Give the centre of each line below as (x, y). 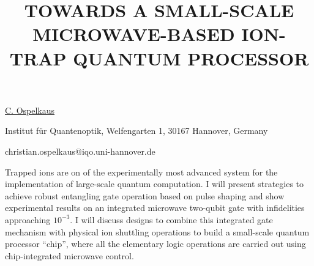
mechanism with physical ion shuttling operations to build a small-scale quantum (157, 231)
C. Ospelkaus (30, 110)
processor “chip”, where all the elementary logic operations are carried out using (155, 244)
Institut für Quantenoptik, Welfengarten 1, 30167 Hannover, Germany (136, 131)
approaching (28, 219)
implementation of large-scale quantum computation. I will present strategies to (155, 184)
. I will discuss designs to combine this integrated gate (171, 219)
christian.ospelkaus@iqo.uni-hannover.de (80, 151)
